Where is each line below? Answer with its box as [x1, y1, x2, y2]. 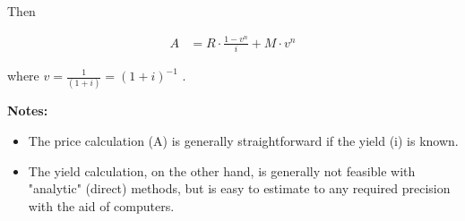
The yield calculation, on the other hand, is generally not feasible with [28, 161, 416, 180]
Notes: [7, 101, 48, 120]
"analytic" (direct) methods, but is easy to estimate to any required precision [28, 179, 451, 198]
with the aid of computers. [28, 196, 175, 215]
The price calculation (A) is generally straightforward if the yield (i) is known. [28, 131, 459, 149]
